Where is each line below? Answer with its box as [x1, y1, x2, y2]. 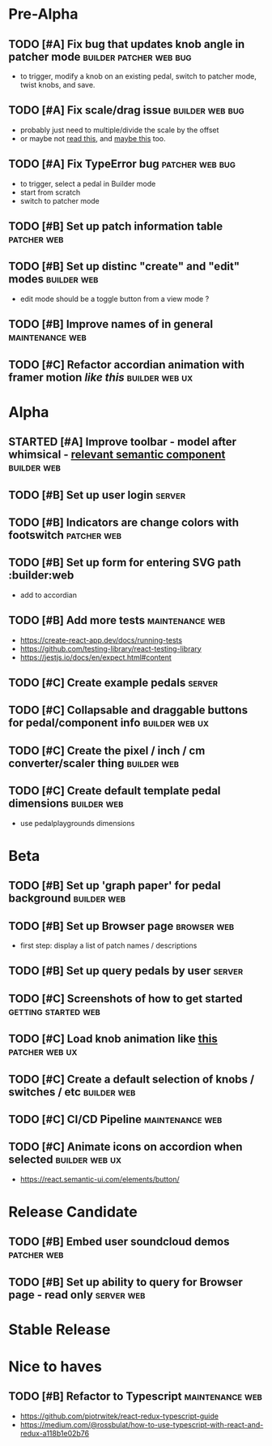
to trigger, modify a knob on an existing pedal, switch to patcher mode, [19, 71, 257, 81]
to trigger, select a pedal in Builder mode [19, 179, 156, 188]
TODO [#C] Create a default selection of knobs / [8, 1072, 255, 1086]
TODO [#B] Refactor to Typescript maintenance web [8, 1389, 263, 1404]
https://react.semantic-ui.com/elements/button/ [19, 1174, 180, 1184]
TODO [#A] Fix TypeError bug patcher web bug [8, 157, 236, 171]
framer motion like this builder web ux [8, 370, 193, 384]
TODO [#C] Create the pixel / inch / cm [8, 743, 206, 757]
